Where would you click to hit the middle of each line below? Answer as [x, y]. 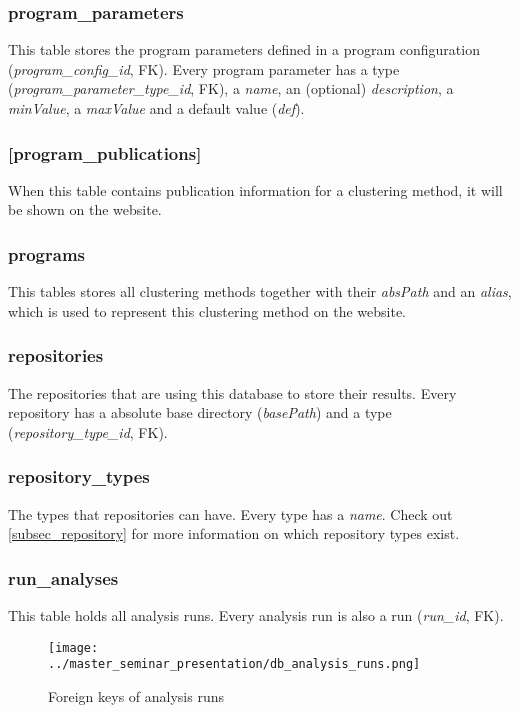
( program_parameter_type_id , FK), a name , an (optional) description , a [231, 88]
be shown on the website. [85, 209]
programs [47, 253]
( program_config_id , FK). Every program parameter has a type [204, 68]
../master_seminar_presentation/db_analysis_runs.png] [234, 664]
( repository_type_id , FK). [88, 431]
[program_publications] [105, 152]
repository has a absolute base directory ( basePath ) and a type [200, 412]
